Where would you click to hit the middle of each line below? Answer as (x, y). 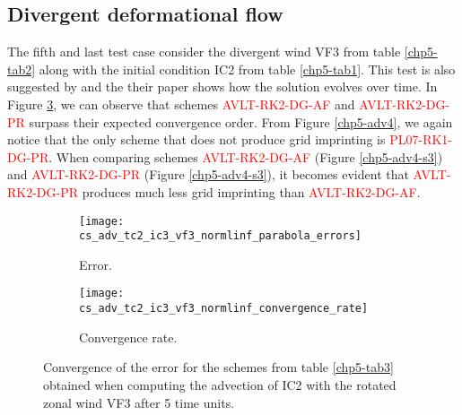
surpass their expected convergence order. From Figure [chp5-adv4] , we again (241, 121)
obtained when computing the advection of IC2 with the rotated (220, 384)
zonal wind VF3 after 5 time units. (139, 402)
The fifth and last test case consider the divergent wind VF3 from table (204, 52)
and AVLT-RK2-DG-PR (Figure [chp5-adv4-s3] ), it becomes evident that (208, 174)
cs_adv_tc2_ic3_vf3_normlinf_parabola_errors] (220, 236)
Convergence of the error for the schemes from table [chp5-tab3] (218, 367)
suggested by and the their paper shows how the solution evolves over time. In (222, 86)
